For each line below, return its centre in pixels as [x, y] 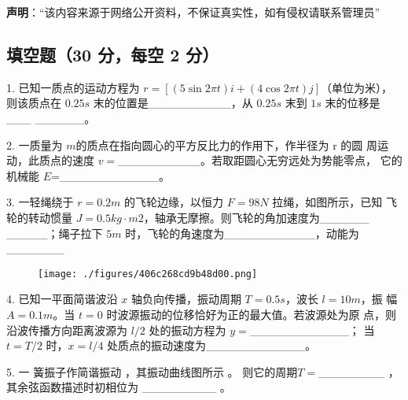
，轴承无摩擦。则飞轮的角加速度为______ [256, 217]
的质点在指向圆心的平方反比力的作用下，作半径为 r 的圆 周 [226, 144]
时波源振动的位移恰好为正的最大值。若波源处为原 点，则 [252, 314]
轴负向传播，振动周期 [186, 299]
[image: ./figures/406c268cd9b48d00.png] [148, 274]
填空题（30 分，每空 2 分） [113, 54]
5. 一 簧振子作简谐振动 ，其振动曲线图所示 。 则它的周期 [152, 371]
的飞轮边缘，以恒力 [174, 202]
